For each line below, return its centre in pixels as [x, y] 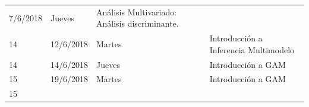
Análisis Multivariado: [137, 12]
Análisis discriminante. [138, 23]
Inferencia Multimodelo [252, 49]
